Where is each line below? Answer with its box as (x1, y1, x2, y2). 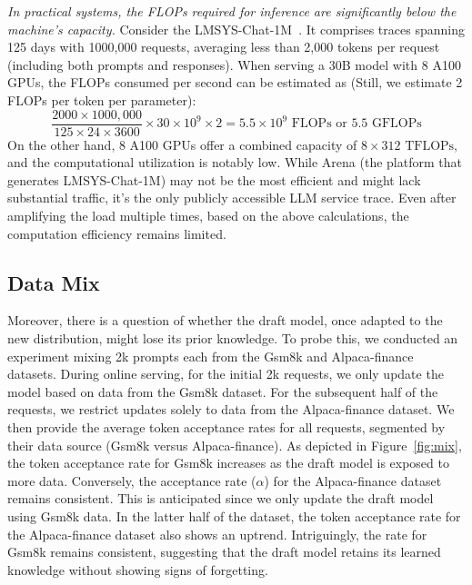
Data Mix (7, 268, 100, 296)
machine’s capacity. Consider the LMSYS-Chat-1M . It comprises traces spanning (7, 19, 465, 38)
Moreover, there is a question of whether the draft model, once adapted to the (7, 311, 443, 330)
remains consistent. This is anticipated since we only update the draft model (7, 489, 434, 508)
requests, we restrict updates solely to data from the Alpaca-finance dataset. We (7, 400, 455, 419)
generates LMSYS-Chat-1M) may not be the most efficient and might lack (7, 170, 421, 189)
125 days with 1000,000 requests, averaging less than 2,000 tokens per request (7, 37, 440, 56)
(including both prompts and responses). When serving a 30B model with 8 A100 (7, 55, 461, 74)
